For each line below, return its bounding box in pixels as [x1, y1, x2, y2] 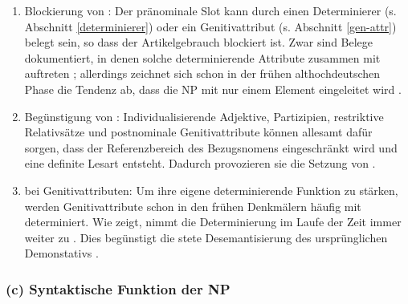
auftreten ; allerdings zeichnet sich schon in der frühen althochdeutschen [24, 65, 381, 82]
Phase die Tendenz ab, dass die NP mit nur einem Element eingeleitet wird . [24, 80, 402, 97]
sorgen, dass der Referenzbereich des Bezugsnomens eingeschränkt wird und [24, 139, 398, 156]
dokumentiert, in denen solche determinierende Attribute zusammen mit [24, 49, 381, 66]
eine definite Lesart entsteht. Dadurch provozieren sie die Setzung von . [24, 155, 376, 172]
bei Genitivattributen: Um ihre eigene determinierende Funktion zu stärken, [24, 181, 398, 198]
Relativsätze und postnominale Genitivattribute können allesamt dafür [24, 124, 373, 140]
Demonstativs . [24, 245, 99, 261]
